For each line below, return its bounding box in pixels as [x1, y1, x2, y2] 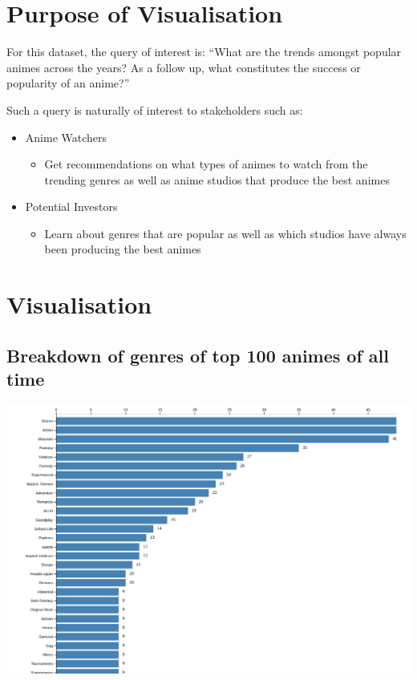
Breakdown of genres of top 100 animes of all [6, 342, 389, 367]
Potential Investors [25, 198, 118, 215]
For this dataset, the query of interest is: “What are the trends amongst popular [6, 43, 402, 60]
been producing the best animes [44, 241, 201, 257]
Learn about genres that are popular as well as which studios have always [44, 225, 407, 241]
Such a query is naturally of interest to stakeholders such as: [6, 101, 303, 118]
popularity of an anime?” [6, 75, 130, 91]
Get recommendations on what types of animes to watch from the [44, 156, 368, 172]
